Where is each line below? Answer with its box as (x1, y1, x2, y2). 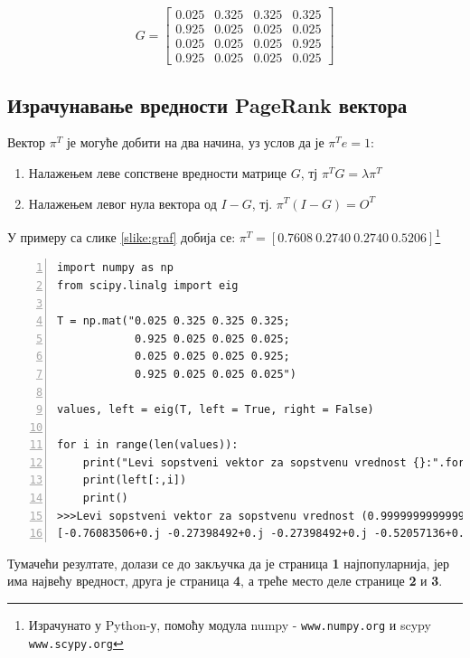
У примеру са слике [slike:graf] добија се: (7, 227, 236, 246)
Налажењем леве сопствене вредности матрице (28, 163, 287, 182)
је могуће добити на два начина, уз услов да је (66, 133, 324, 152)
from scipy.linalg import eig (57, 278, 239, 292)
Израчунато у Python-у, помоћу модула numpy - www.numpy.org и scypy (28, 616, 431, 634)
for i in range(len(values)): (57, 438, 239, 452)
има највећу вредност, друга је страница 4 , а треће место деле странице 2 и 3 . (7, 571, 443, 590)
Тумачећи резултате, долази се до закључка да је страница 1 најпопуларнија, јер (7, 553, 450, 572)
